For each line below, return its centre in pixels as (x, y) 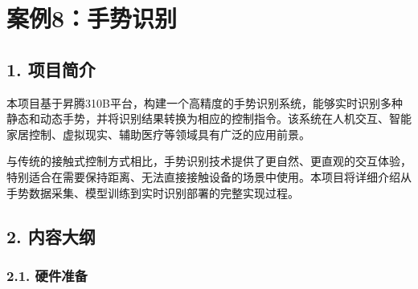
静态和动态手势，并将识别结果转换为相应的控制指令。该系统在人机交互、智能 (209, 118)
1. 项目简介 (51, 69)
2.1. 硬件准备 (47, 275)
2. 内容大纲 (51, 236)
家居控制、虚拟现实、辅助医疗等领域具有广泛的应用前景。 (158, 134)
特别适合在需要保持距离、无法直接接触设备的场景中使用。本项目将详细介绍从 (209, 176)
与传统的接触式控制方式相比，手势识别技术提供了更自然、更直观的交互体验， (209, 161)
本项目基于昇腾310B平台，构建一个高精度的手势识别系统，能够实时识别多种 (205, 102)
